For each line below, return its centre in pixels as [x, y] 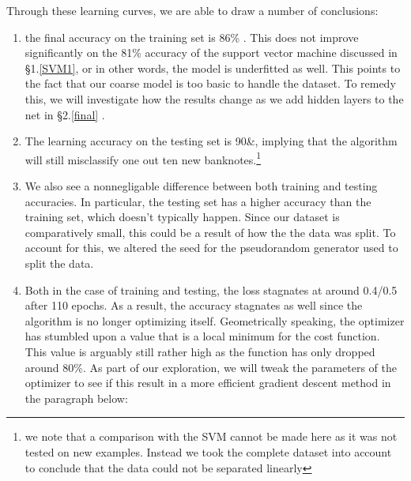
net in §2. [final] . [65, 114]
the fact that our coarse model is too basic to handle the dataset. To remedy [210, 83]
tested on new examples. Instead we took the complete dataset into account [208, 451]
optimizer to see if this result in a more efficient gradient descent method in [208, 383]
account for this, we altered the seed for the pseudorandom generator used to [211, 248]
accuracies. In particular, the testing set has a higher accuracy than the [198, 201]
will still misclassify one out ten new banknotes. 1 [143, 158]
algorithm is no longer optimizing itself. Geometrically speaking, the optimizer [215, 320]
